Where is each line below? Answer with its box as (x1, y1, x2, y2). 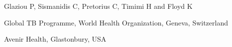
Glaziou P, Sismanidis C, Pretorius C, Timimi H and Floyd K (4, 1, 193, 11)
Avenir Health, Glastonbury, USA (4, 34, 107, 44)
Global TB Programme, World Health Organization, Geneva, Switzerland (4, 17, 228, 27)
